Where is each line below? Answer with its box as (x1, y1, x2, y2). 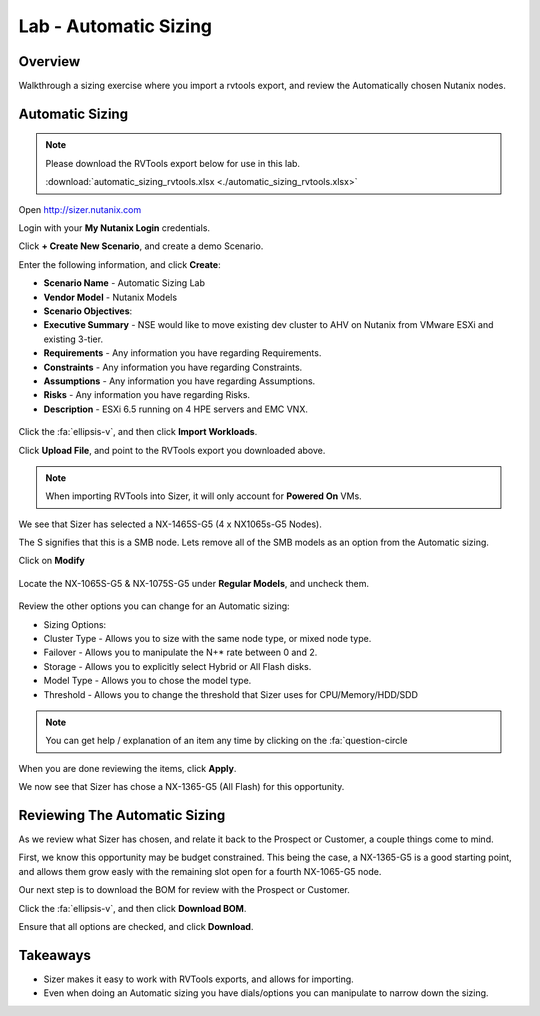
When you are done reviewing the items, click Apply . (18, 762, 237, 774)
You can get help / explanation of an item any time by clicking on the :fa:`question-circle (45, 735, 408, 747)
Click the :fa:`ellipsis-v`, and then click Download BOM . (18, 902, 247, 914)
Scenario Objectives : (43, 305, 133, 317)
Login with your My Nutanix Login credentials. (18, 222, 210, 234)
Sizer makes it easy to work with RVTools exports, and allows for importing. (43, 973, 354, 985)
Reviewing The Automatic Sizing (18, 806, 226, 824)
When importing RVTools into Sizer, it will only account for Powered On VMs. (45, 490, 362, 502)
